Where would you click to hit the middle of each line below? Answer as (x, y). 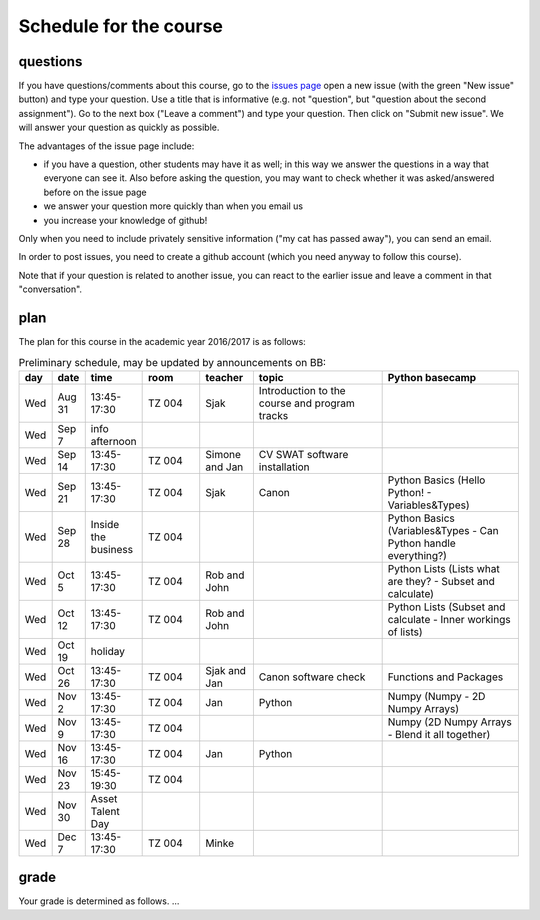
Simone (223, 454)
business (112, 549)
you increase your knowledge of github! (125, 220)
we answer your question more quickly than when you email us (173, 206)
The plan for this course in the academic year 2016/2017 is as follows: (162, 342)
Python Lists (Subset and (446, 607)
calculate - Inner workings (449, 619)
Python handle (422, 543)
